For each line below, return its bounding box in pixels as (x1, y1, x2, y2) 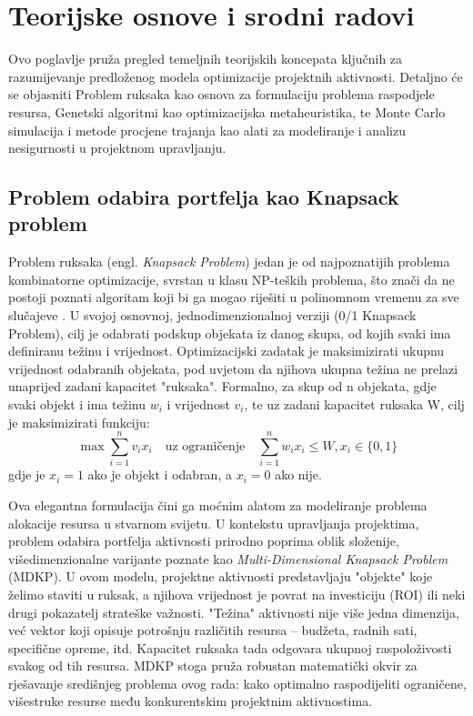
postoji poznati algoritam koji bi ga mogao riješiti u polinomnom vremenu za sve (8, 287, 459, 307)
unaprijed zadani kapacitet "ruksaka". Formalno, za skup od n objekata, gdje (8, 377, 437, 396)
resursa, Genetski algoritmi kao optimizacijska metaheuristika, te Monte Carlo (8, 102, 446, 121)
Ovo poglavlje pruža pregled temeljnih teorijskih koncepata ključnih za (8, 49, 403, 68)
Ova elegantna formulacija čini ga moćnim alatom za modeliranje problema (8, 495, 428, 514)
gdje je (8, 465, 45, 484)
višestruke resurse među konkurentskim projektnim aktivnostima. (8, 691, 373, 711)
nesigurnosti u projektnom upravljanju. (8, 138, 226, 157)
